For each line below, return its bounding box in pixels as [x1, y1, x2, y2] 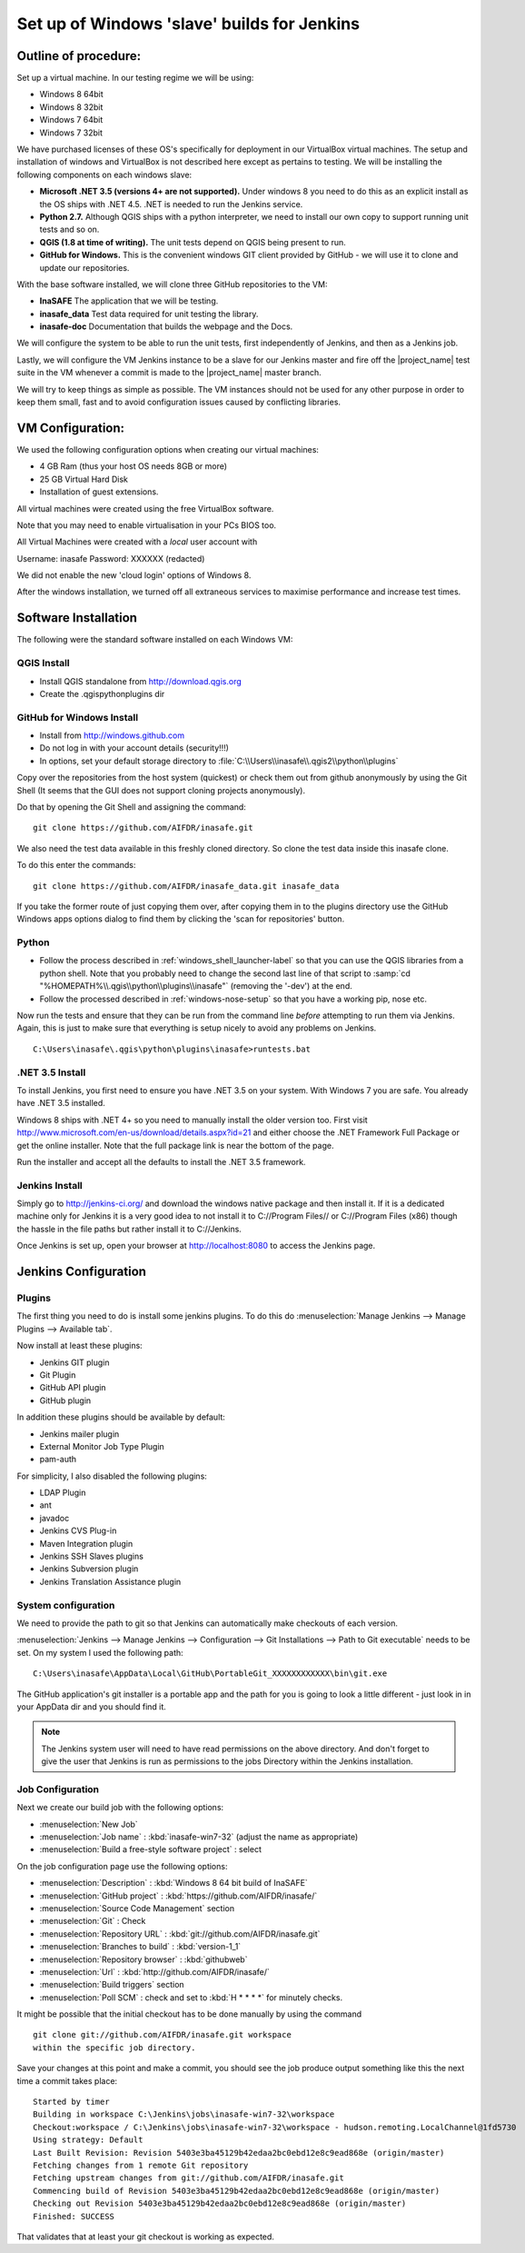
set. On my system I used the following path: [16, 1647, 183, 1658]
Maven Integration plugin [39, 1538, 134, 1549]
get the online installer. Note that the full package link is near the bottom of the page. [16, 1140, 334, 1151]
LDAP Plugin [39, 1487, 86, 1499]
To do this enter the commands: [16, 860, 136, 871]
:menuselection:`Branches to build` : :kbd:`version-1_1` [39, 1941, 242, 1952]
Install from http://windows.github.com [39, 730, 185, 741]
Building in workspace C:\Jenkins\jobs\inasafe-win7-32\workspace [33, 2109, 335, 2119]
